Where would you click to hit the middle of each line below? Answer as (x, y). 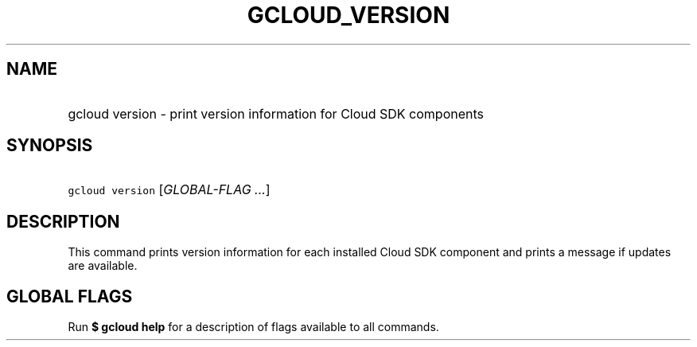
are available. (103, 266)
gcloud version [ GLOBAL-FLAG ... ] (169, 190)
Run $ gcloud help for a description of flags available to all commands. (253, 327)
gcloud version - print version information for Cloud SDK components (276, 113)
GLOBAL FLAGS (70, 296)
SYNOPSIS (50, 146)
